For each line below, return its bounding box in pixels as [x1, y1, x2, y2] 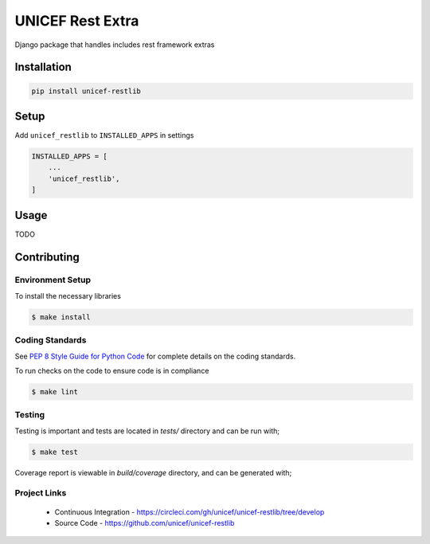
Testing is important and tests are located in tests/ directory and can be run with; [14, 426, 280, 436]
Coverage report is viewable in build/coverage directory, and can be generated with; [14, 468, 292, 477]
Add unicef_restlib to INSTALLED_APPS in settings [14, 131, 194, 140]
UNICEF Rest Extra [14, 12, 139, 29]
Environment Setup [14, 275, 92, 286]
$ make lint [31, 387, 79, 396]
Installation [14, 61, 72, 74]
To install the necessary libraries [14, 291, 121, 300]
